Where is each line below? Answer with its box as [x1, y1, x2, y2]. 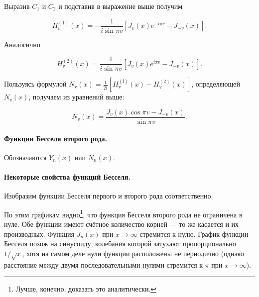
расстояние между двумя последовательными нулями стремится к [4, 259, 203, 270]
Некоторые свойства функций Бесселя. [4, 171, 130, 182]
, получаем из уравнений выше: [28, 92, 125, 102]
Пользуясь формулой [4, 79, 67, 89]
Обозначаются [4, 152, 47, 162]
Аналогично [4, 39, 40, 49]
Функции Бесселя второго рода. [4, 133, 107, 143]
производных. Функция [4, 228, 74, 239]
